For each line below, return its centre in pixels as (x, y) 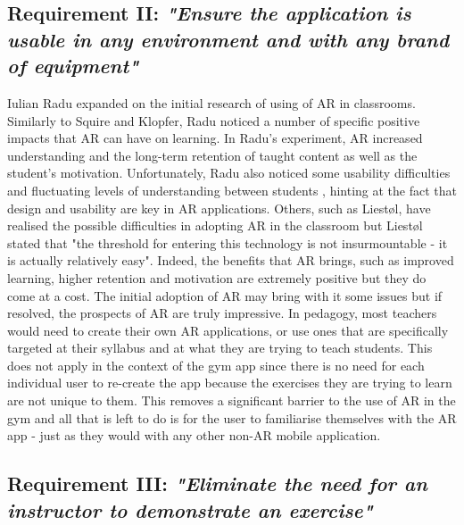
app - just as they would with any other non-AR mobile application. (194, 435)
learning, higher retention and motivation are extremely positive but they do (217, 277)
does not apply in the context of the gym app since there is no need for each (216, 365)
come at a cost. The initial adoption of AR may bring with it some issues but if (225, 295)
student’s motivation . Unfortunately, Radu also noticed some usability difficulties (229, 173)
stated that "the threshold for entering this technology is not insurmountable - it (228, 242)
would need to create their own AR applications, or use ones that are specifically (228, 330)
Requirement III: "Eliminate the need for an (217, 483)
